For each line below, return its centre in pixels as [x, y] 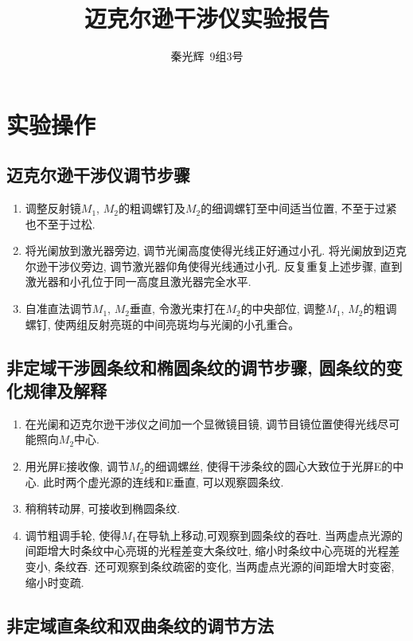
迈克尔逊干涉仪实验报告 [206, 18]
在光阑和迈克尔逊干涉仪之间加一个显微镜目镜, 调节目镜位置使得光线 [201, 423]
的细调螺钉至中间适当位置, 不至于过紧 [299, 208]
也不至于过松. [60, 223]
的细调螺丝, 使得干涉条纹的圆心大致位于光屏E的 [269, 466]
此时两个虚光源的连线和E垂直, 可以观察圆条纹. [164, 481]
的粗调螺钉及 [152, 208]
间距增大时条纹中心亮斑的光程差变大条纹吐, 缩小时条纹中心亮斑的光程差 [212, 551]
